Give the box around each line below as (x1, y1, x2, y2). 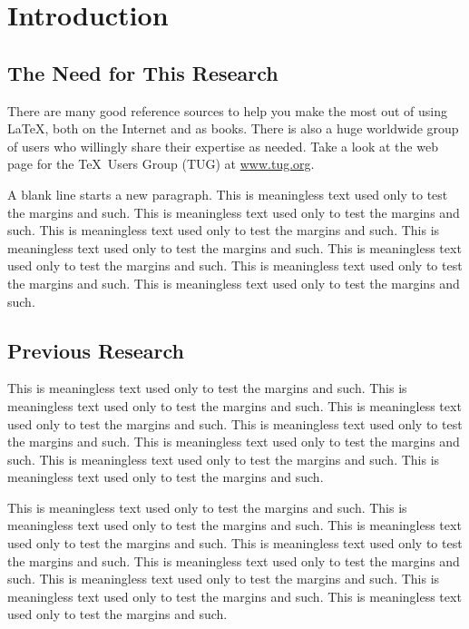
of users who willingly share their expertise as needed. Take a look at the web (7, 136, 438, 155)
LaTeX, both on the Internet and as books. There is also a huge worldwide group (7, 119, 459, 138)
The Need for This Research (7, 58, 278, 86)
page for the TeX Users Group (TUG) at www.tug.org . (7, 154, 315, 173)
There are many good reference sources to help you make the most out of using (7, 101, 448, 120)
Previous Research (7, 336, 185, 364)
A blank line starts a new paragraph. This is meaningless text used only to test (7, 184, 448, 203)
